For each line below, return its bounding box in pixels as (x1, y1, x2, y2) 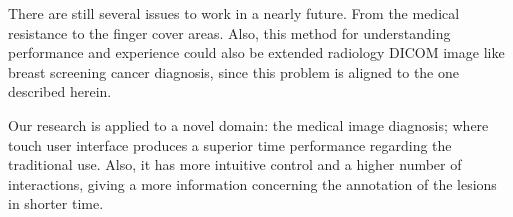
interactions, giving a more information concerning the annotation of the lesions (8, 173, 497, 194)
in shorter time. (8, 193, 104, 214)
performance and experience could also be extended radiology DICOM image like (8, 42, 505, 63)
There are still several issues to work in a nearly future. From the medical (8, 3, 460, 23)
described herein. (8, 81, 112, 102)
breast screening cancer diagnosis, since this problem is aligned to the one (8, 61, 459, 82)
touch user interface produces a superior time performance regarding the (8, 134, 452, 155)
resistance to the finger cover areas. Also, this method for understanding (8, 22, 451, 43)
